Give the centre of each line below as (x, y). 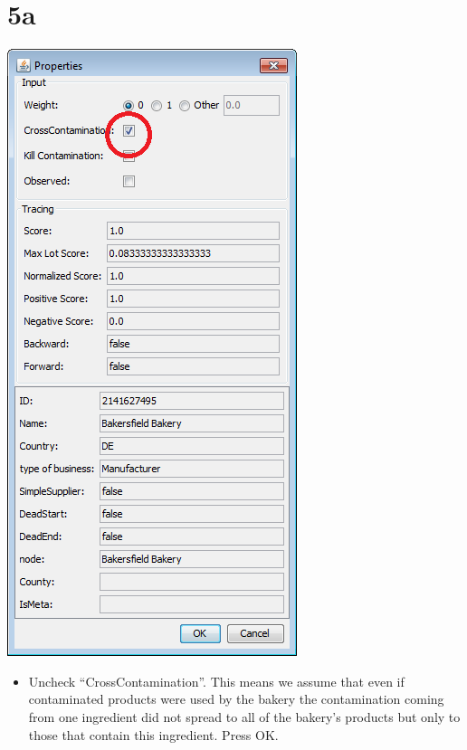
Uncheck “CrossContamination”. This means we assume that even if (216, 681)
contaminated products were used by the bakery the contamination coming (236, 699)
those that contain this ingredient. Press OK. (153, 734)
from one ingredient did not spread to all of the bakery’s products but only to (244, 716)
